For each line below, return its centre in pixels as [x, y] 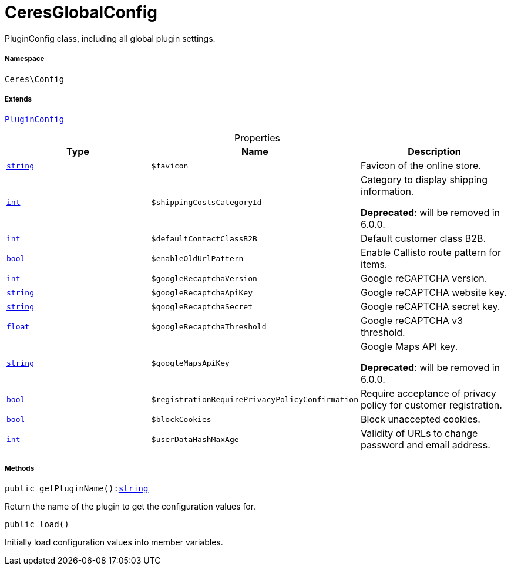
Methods [20, 468]
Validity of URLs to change [419, 434]
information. [387, 192]
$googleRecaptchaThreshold [209, 326]
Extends [19, 99]
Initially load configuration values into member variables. [114, 542]
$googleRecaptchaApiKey [202, 292]
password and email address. [426, 445]
